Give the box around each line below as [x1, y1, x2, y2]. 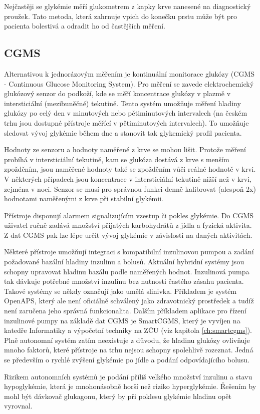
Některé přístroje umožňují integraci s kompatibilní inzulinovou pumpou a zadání [4, 246, 254, 257]
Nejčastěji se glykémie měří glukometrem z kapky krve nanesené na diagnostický [4, 1, 251, 11]
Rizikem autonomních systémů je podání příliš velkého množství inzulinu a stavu [4, 371, 252, 381]
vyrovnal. [4, 400, 33, 411]
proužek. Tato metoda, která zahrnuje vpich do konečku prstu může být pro [4, 11, 237, 21]
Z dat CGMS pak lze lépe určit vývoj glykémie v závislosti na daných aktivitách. [4, 229, 252, 240]
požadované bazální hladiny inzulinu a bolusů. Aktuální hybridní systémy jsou [4, 256, 244, 267]
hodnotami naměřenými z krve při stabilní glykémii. [4, 193, 163, 204]
